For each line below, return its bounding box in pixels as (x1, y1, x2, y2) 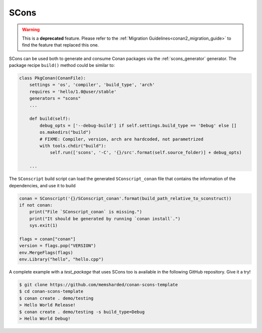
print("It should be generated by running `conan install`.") (29, 216, 180, 221)
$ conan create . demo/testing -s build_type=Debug (19, 309, 145, 315)
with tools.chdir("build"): (39, 143, 107, 149)
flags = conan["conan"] (19, 236, 76, 242)
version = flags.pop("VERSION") (19, 243, 97, 249)
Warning (22, 27, 40, 32)
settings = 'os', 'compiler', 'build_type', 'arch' (29, 82, 155, 88)
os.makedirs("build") (39, 130, 91, 135)
